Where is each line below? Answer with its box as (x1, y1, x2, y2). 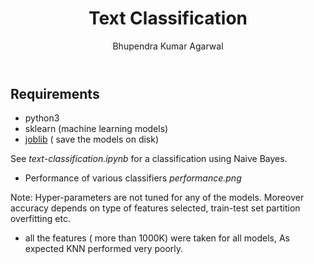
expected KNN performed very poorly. (24, 243, 184, 255)
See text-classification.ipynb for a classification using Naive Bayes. (10, 153, 288, 165)
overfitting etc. (10, 213, 71, 225)
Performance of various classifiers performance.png (24, 172, 242, 184)
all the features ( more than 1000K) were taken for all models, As (24, 232, 290, 244)
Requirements (10, 85, 100, 102)
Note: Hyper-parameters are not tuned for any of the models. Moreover (10, 192, 305, 204)
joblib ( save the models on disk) (24, 133, 160, 146)
